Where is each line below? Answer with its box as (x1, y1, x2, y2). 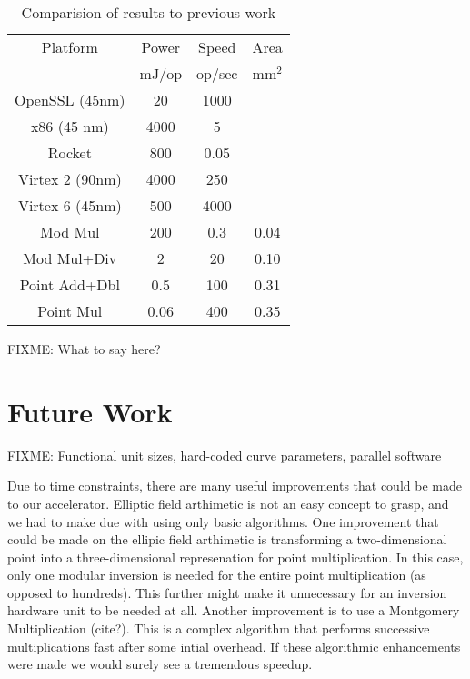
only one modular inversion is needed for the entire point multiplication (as (7, 565, 426, 584)
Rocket (47, 142, 92, 163)
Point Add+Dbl (19, 274, 120, 295)
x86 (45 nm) (30, 116, 109, 137)
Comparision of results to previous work (21, 2, 276, 23)
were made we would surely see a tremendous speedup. (7, 654, 313, 674)
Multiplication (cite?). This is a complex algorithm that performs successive (7, 619, 430, 638)
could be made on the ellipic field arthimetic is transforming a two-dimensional (7, 530, 447, 549)
